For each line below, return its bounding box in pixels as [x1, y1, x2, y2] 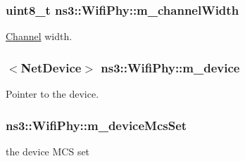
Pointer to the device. [6, 86, 99, 101]
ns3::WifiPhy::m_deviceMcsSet [6, 116, 187, 134]
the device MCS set [6, 143, 90, 158]
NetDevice [20, 58, 82, 76]
